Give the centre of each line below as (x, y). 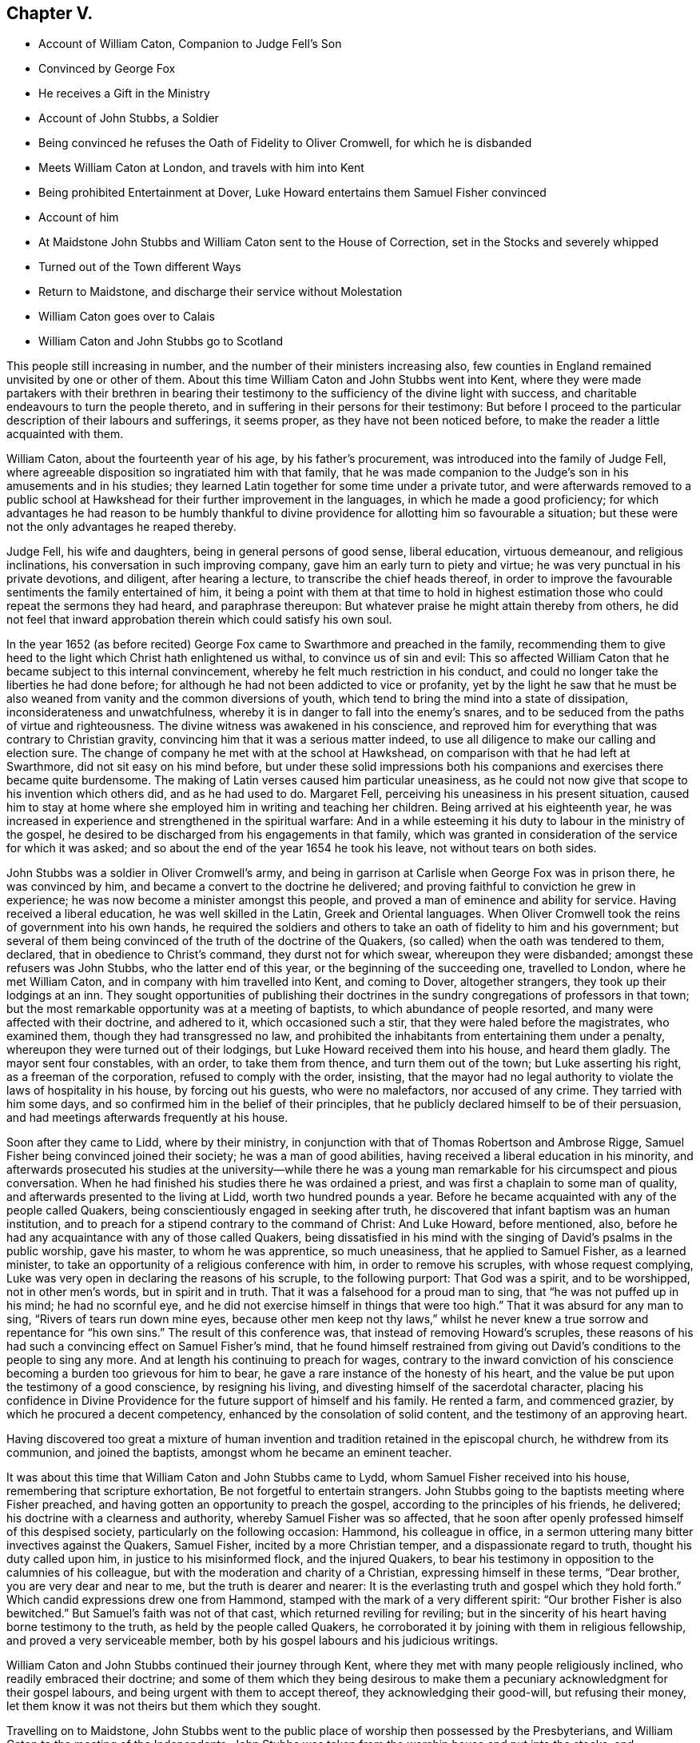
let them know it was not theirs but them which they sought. (164, 1706)
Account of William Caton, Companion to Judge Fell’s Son (190, 44)
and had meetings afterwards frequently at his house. (147, 1118)
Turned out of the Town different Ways (140, 267)
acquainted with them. (65, 434)
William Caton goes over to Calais (127, 317)
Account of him (79, 217)
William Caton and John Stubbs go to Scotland (161, 341)
